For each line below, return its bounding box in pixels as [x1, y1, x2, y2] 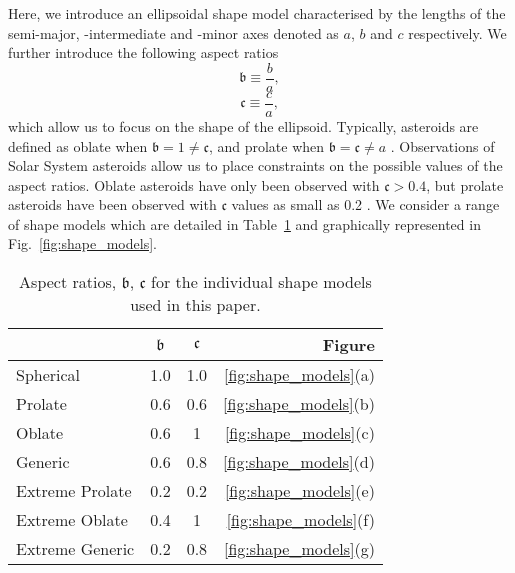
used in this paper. [130, 293, 261, 317]
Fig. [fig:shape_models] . [8, 233, 157, 254]
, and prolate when [208, 135, 325, 156]
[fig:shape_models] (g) [224, 537, 375, 561]
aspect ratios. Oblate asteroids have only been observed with [8, 174, 380, 195]
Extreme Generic [16, 537, 135, 561]
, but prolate [426, 174, 504, 195]
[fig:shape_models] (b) [223, 392, 375, 416]
